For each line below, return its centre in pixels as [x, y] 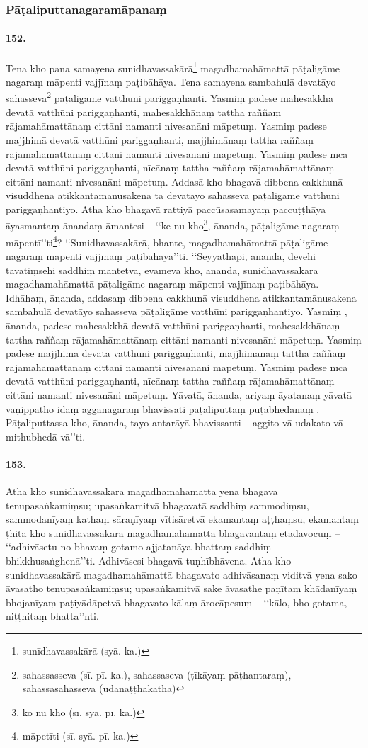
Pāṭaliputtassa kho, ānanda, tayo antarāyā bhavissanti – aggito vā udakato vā [174, 423]
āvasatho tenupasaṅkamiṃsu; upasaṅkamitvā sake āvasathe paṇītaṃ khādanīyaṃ [182, 588]
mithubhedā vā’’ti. [46, 436]
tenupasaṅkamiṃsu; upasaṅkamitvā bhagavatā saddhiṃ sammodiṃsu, [157, 505]
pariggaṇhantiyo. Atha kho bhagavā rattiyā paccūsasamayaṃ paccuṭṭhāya [166, 209]
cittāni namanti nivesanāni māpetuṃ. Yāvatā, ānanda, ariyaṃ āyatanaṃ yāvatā [179, 394]
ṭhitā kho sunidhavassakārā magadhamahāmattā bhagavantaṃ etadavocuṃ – [173, 532]
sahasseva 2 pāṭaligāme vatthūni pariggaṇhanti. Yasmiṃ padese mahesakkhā [169, 97]
